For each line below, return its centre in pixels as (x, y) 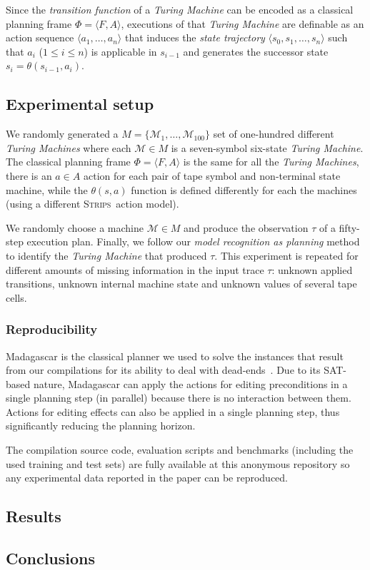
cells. (16, 297)
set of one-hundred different (274, 134)
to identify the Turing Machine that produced (106, 255)
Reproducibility (52, 329)
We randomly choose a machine (75, 227)
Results (34, 516)
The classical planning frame (68, 162)
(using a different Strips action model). (92, 204)
